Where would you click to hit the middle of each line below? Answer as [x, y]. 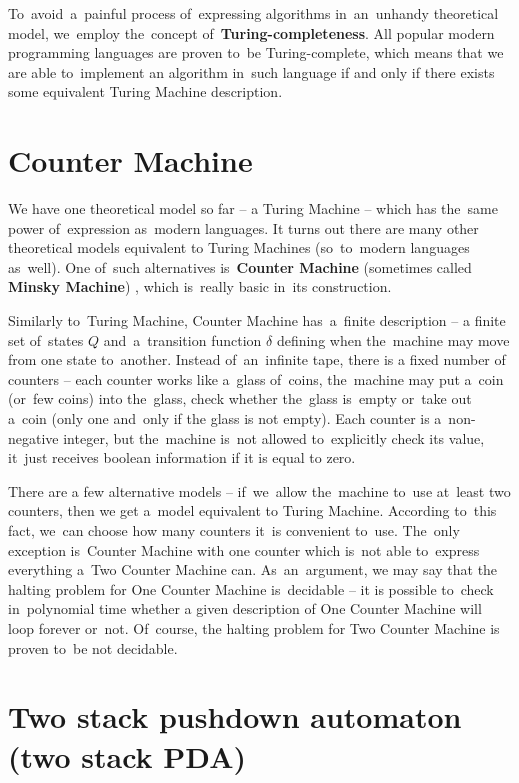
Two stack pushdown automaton [235, 716]
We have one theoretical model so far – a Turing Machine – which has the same [253, 208]
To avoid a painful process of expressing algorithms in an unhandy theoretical [253, 13]
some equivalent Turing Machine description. [145, 91]
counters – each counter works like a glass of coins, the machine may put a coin [256, 378]
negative [33, 437]
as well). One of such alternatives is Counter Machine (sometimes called [240, 266]
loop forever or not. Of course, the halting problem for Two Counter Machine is [254, 627]
